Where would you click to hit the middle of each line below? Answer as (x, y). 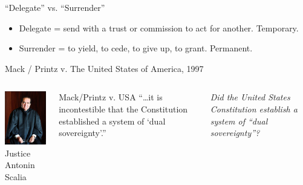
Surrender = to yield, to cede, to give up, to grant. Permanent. (136, 48)
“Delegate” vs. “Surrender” (55, 7)
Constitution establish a (254, 109)
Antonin (20, 165)
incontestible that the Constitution (123, 109)
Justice (18, 153)
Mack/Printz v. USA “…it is (111, 97)
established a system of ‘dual (112, 121)
